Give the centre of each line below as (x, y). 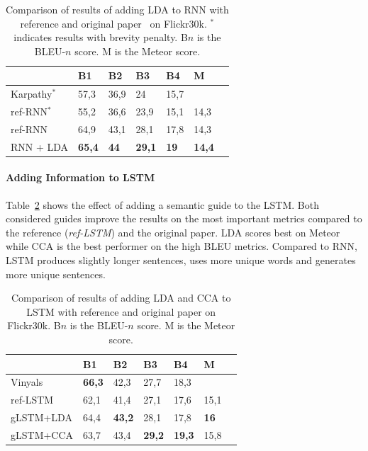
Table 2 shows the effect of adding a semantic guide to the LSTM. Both (162, 204)
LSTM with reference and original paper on (121, 311)
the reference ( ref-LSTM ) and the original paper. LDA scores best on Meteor (173, 232)
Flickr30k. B (34, 325)
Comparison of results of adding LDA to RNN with (117, 9)
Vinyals (27, 382)
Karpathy (32, 94)
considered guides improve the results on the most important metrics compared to (184, 218)
